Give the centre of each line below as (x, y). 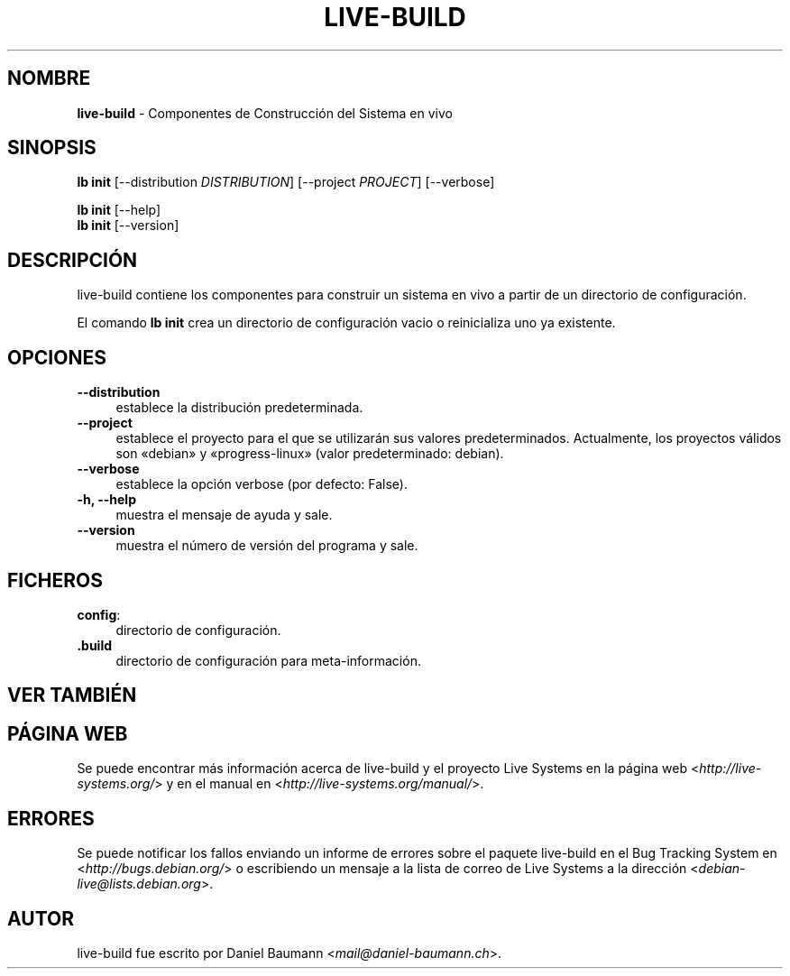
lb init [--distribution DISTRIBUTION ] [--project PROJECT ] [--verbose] (286, 182)
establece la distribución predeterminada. (239, 408)
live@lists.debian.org (139, 884)
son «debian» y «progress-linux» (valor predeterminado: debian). (310, 454)
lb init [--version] (128, 226)
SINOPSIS (52, 148)
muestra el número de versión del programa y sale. (267, 546)
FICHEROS (55, 580)
